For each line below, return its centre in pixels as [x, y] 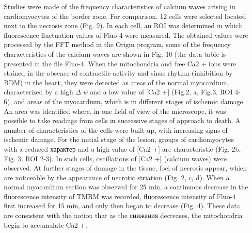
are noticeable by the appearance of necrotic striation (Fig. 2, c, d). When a [117, 177]
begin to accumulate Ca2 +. [46, 225]
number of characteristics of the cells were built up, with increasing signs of [116, 130]
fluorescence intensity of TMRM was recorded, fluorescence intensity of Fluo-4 [120, 196]
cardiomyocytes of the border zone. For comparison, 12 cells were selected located [125, 16]
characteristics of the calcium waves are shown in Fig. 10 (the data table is [115, 54]
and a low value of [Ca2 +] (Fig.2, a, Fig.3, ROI [161, 92]
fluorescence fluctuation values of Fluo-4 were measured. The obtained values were [126, 35]
